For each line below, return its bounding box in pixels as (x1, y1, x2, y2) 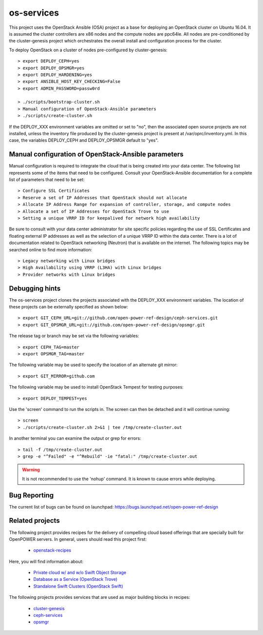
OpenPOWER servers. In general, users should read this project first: (9, 536, 147, 542)
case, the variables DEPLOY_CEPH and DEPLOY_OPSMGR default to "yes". (9, 137, 159, 143)
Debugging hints (9, 284, 61, 292)
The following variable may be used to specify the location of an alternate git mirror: (9, 362, 178, 368)
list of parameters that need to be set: (9, 177, 85, 183)
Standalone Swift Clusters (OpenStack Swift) (33, 583, 124, 589)
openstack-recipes (33, 547, 72, 553)
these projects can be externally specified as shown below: (9, 304, 129, 310)
